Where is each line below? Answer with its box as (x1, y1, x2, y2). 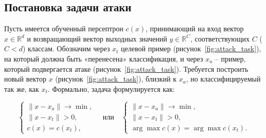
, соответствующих (190, 33, 250, 44)
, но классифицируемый (186, 73, 261, 84)
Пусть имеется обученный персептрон (4, 23, 123, 34)
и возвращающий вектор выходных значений (27, 33, 167, 44)
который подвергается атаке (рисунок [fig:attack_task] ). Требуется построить (4, 63, 249, 74)
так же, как (4, 83, 39, 94)
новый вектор (4, 73, 46, 84)
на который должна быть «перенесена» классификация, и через (4, 53, 203, 64)
